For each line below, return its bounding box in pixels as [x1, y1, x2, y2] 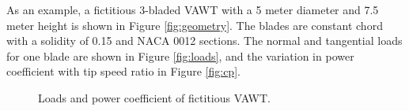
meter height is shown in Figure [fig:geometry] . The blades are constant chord [6, 17, 383, 33]
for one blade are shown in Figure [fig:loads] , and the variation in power [6, 47, 354, 64]
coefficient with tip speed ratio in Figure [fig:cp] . [6, 63, 240, 80]
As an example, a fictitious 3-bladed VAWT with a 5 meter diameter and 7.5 [6, 2, 379, 17]
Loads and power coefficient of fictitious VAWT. [38, 89, 271, 105]
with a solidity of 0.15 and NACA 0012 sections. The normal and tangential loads [6, 32, 403, 49]
